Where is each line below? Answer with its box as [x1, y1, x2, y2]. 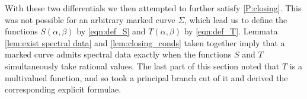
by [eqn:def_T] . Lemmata [184, 25, 278, 37]
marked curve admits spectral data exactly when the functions [5, 48, 232, 60]
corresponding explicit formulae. [5, 83, 121, 95]
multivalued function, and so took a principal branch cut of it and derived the [5, 71, 288, 84]
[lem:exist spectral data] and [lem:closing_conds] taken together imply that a [5, 36, 285, 49]
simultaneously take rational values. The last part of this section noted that [5, 59, 280, 72]
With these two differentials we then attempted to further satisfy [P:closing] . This [5, 2, 302, 14]
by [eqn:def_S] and [76, 25, 146, 37]
